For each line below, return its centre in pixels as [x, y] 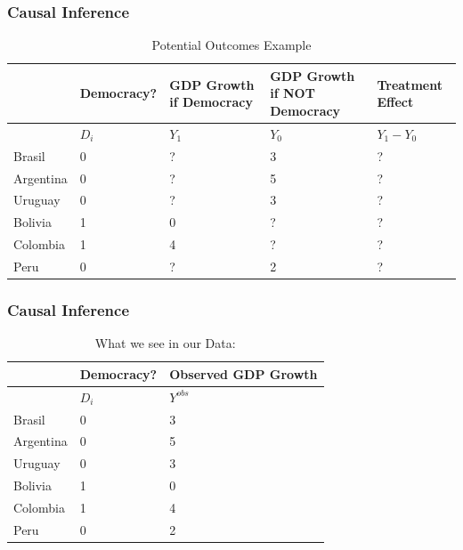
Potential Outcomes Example [231, 45]
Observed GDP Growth [244, 373]
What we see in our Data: [165, 343]
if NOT [292, 93]
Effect [395, 102]
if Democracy [211, 102]
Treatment [410, 84]
